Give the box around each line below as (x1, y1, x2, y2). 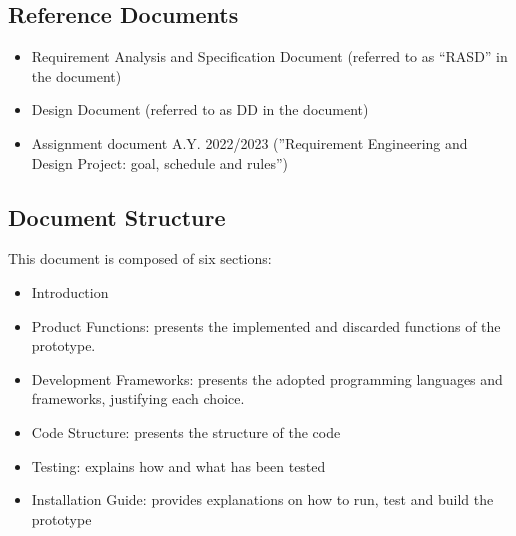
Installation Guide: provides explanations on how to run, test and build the (31, 489, 494, 510)
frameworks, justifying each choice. (31, 388, 245, 409)
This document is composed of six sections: (8, 248, 272, 269)
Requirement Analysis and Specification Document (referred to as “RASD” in (31, 46, 508, 67)
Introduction (31, 281, 109, 302)
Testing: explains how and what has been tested (31, 455, 326, 476)
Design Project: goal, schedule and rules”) (31, 152, 288, 173)
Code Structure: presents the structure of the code (31, 421, 341, 442)
